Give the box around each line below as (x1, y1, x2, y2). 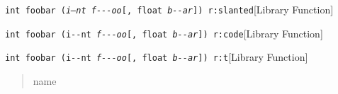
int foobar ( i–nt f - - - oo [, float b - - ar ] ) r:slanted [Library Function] (5, 2, 334, 16)
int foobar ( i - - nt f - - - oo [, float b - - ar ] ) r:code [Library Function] (5, 25, 323, 40)
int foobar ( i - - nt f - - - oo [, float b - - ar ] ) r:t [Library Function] (5, 49, 308, 64)
